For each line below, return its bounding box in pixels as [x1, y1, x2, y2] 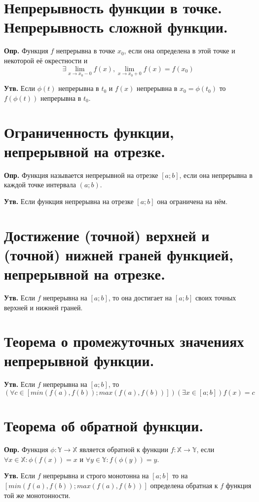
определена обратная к [150, 480, 218, 490]
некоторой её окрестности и [4, 55, 88, 65]
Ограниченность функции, [4, 122, 174, 142]
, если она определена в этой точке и [124, 45, 235, 56]
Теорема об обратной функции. [4, 416, 204, 436]
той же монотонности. [4, 490, 71, 500]
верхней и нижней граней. [4, 302, 83, 312]
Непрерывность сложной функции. [4, 17, 228, 37]
